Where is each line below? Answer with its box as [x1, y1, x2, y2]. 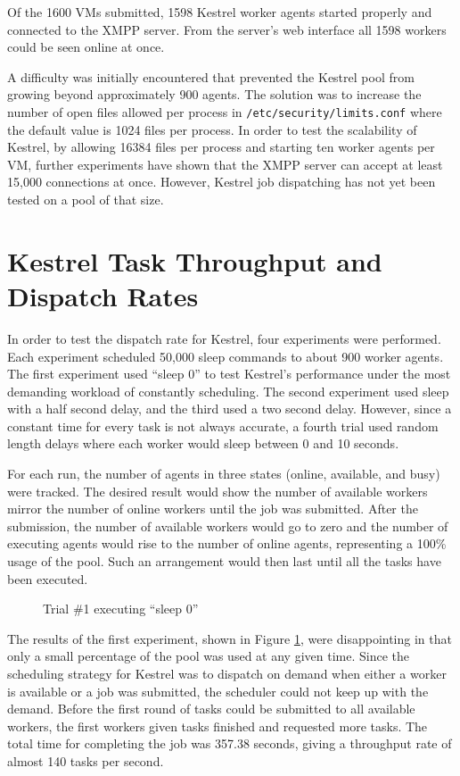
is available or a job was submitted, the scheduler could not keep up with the [7, 681, 429, 700]
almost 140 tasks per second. [7, 751, 164, 770]
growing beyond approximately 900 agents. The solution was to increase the [7, 85, 422, 104]
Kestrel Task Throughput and [7, 242, 382, 279]
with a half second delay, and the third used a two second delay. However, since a [7, 399, 452, 418]
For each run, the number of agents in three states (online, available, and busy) [7, 464, 440, 483]
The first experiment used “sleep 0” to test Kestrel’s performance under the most [7, 364, 451, 383]
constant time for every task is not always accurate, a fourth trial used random [7, 416, 439, 435]
